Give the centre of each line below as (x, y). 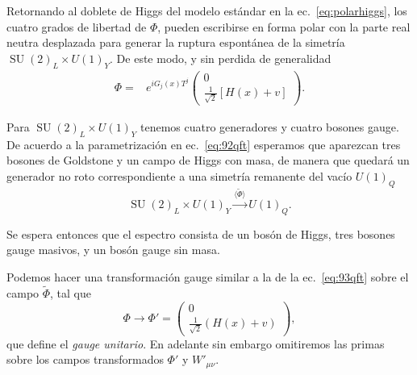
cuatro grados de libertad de (77, 26)
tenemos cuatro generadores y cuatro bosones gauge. (270, 126)
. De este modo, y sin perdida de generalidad (221, 58)
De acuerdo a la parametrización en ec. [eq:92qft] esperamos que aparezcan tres (204, 144)
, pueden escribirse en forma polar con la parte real (284, 26)
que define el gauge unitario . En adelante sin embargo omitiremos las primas (196, 343)
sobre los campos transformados (85, 359)
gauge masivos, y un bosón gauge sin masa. (113, 250)
